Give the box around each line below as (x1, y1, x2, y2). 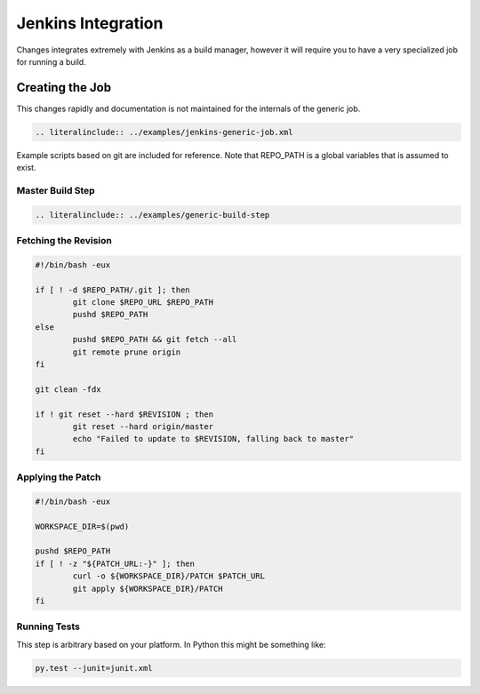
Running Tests (16, 620, 80, 633)
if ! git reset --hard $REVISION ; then (35, 409, 213, 419)
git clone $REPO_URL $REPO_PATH (72, 298, 213, 307)
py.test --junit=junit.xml (35, 663, 153, 673)
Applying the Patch (16, 471, 101, 483)
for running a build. (16, 56, 86, 67)
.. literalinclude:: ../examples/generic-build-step (35, 210, 270, 219)
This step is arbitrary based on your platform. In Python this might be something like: (16, 639, 326, 650)
